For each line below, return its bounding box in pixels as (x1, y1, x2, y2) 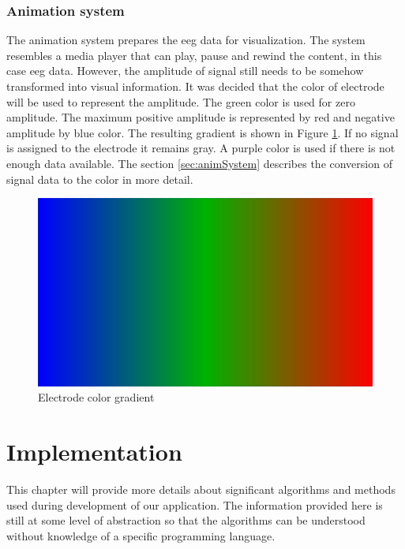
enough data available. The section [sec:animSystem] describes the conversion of (6, 155, 392, 171)
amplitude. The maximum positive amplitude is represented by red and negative (6, 109, 395, 125)
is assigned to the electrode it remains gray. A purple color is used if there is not (6, 140, 396, 156)
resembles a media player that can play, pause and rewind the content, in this (6, 47, 382, 63)
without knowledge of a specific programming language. (6, 527, 276, 543)
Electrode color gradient (38, 389, 155, 405)
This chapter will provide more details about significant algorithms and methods (6, 480, 396, 497)
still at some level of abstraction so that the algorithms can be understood (6, 512, 366, 528)
